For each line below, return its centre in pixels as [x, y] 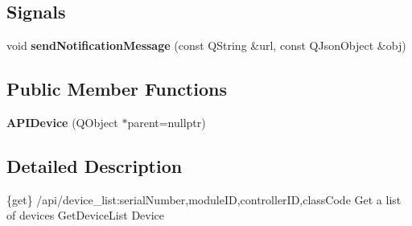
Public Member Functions [117, 89]
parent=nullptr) [167, 122]
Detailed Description [95, 165]
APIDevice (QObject [62, 122]
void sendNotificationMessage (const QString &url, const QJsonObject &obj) [206, 45]
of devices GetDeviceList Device [86, 215]
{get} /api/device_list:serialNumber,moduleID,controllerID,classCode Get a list [204, 199]
